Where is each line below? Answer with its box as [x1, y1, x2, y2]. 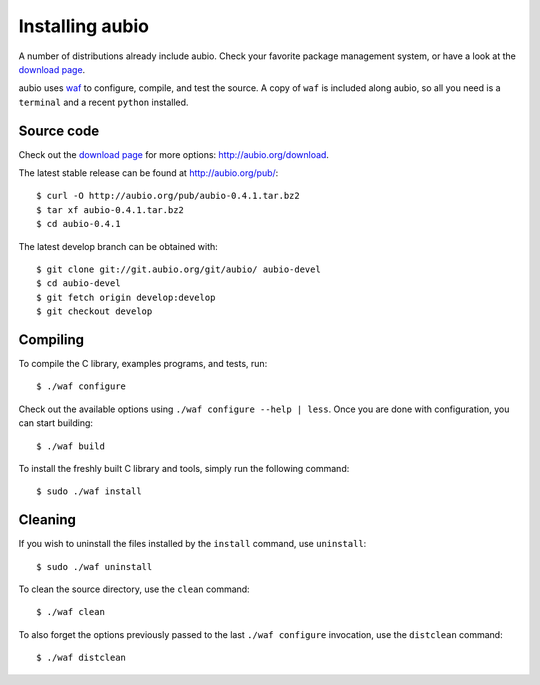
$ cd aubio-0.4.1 [36, 218, 121, 230]
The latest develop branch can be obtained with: [18, 240, 219, 252]
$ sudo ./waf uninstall [36, 561, 153, 572]
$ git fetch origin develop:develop [36, 291, 216, 303]
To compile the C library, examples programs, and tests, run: [18, 358, 268, 370]
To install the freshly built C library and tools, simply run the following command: [18, 463, 350, 474]
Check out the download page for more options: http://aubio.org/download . [18, 148, 330, 160]
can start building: [18, 417, 94, 429]
